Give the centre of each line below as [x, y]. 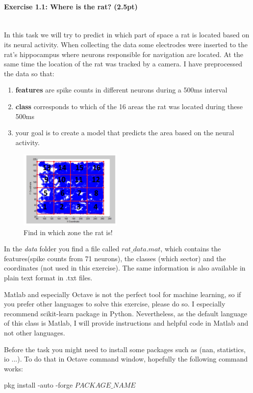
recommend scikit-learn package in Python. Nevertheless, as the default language [126, 313]
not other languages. [35, 333]
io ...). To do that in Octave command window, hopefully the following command [126, 359]
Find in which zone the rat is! [68, 232]
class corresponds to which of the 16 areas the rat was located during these [129, 106]
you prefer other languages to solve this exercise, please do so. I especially [115, 304]
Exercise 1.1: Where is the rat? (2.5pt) [71, 6]
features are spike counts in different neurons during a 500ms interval [121, 90]
